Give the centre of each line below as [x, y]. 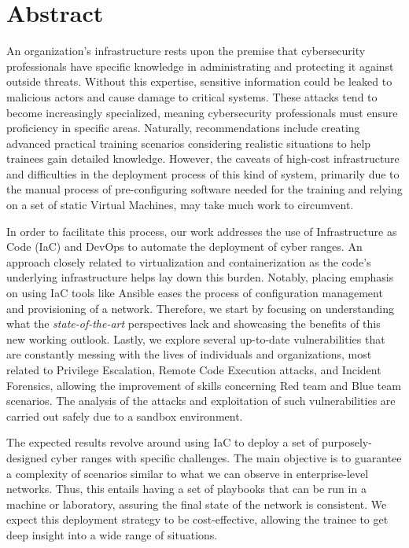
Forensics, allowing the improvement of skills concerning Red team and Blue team [204, 385]
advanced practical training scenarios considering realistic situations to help [189, 143]
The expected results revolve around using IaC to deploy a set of [162, 442]
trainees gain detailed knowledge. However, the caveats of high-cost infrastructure [203, 158]
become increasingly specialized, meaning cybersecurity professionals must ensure [202, 112]
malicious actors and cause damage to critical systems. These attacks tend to [192, 96]
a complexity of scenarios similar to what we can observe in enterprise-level [188, 473]
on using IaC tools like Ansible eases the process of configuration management [195, 293]
